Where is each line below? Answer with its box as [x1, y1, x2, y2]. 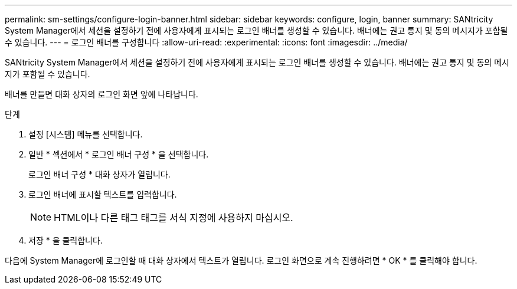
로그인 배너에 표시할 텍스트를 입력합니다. [28, 189, 177, 199]
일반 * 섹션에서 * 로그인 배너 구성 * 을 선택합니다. [28, 149, 209, 159]
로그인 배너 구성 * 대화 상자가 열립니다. [28, 169, 171, 179]
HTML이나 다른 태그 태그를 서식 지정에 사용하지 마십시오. [54, 212, 293, 224]
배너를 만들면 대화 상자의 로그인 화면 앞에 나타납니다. [5, 89, 198, 99]
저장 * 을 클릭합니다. [28, 235, 103, 245]
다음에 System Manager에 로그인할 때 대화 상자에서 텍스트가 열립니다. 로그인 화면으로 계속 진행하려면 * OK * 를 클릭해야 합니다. [5, 255, 477, 265]
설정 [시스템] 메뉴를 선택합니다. [28, 129, 143, 139]
